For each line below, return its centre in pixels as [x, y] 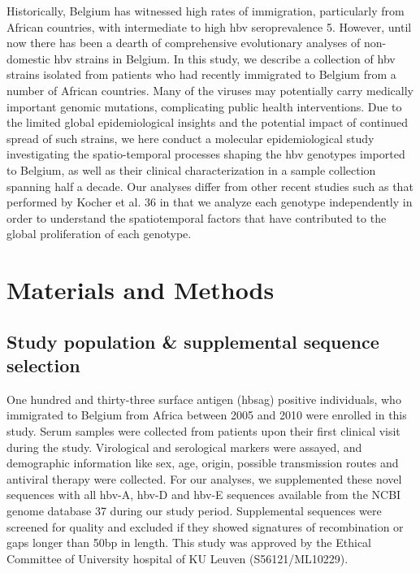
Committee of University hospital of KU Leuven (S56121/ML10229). [178, 558]
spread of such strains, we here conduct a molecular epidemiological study [191, 138]
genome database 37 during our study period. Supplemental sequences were [194, 511]
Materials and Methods [141, 290]
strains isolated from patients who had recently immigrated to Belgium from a [201, 74]
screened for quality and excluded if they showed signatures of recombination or [205, 526]
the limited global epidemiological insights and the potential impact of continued [208, 122]
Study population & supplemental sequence [193, 341]
